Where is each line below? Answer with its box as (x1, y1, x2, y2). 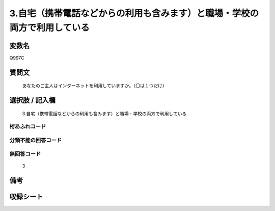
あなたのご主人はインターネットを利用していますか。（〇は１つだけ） (22, 83, 168, 89)
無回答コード (9, 150, 41, 157)
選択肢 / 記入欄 (9, 96, 56, 104)
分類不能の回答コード (9, 137, 62, 144)
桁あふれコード (9, 123, 46, 130)
